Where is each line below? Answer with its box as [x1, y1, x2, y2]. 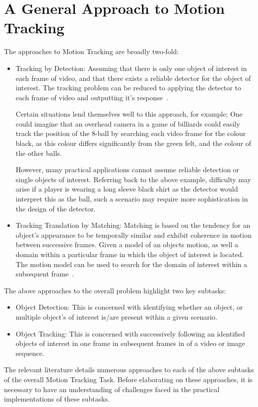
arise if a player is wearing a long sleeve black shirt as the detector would [15, 184, 238, 194]
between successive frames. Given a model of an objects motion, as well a [15, 239, 238, 250]
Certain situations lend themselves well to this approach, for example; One [15, 109, 243, 119]
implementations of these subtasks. [4, 394, 110, 404]
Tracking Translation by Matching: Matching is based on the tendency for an [15, 220, 251, 230]
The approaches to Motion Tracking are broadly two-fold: [4, 46, 179, 57]
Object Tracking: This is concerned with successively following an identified [15, 328, 245, 339]
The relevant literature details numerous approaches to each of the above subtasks [4, 364, 254, 375]
